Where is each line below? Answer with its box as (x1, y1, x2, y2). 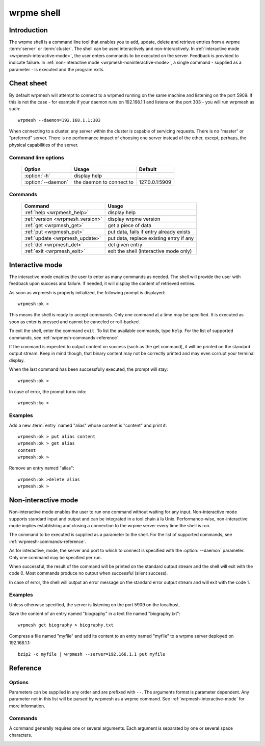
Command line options (9, 154, 64, 161)
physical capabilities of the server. (9, 142, 79, 148)
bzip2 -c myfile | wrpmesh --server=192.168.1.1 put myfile (18, 651, 165, 657)
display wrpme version (107, 216, 160, 223)
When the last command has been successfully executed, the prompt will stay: (9, 366, 168, 372)
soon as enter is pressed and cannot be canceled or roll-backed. (9, 319, 140, 325)
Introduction (9, 26, 48, 34)
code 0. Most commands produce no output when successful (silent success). (9, 570, 168, 576)
